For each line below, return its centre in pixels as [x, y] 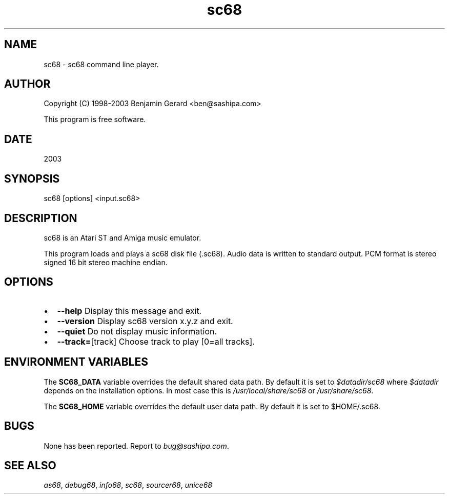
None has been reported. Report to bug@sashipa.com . [136, 446]
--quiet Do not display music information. [137, 331]
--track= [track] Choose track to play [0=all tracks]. [156, 341]
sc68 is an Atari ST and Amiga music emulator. [123, 237]
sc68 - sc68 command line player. [101, 64]
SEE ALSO [30, 465]
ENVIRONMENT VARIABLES [76, 362]
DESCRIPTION [41, 218]
